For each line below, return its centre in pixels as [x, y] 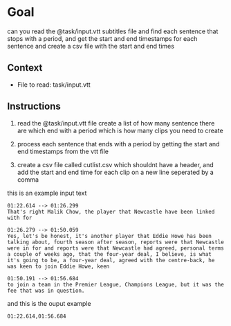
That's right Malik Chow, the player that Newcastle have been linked [111, 212]
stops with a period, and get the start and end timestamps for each [102, 38]
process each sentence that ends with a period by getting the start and [118, 144]
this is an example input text [47, 193]
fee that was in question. [46, 291]
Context [25, 68]
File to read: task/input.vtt [54, 85]
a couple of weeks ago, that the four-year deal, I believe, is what [110, 254]
